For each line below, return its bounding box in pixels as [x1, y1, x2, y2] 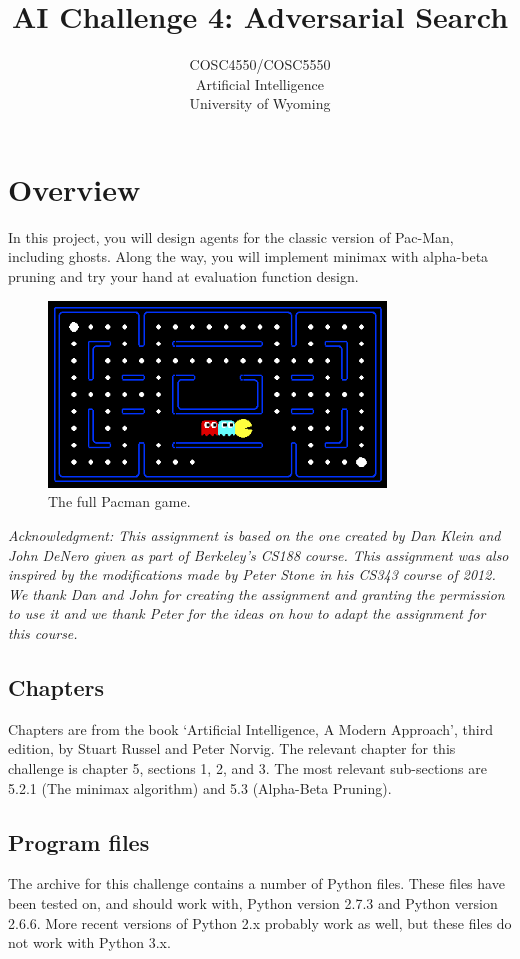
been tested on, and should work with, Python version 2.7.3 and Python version [8, 893, 498, 914]
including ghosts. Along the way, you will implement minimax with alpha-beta [8, 246, 489, 267]
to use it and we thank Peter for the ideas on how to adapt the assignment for [8, 603, 486, 624]
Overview [8, 168, 141, 209]
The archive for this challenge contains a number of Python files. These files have [8, 873, 505, 894]
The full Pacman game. [48, 491, 191, 512]
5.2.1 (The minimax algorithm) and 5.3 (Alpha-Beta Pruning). [8, 777, 392, 798]
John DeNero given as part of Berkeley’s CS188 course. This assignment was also [8, 544, 509, 565]
